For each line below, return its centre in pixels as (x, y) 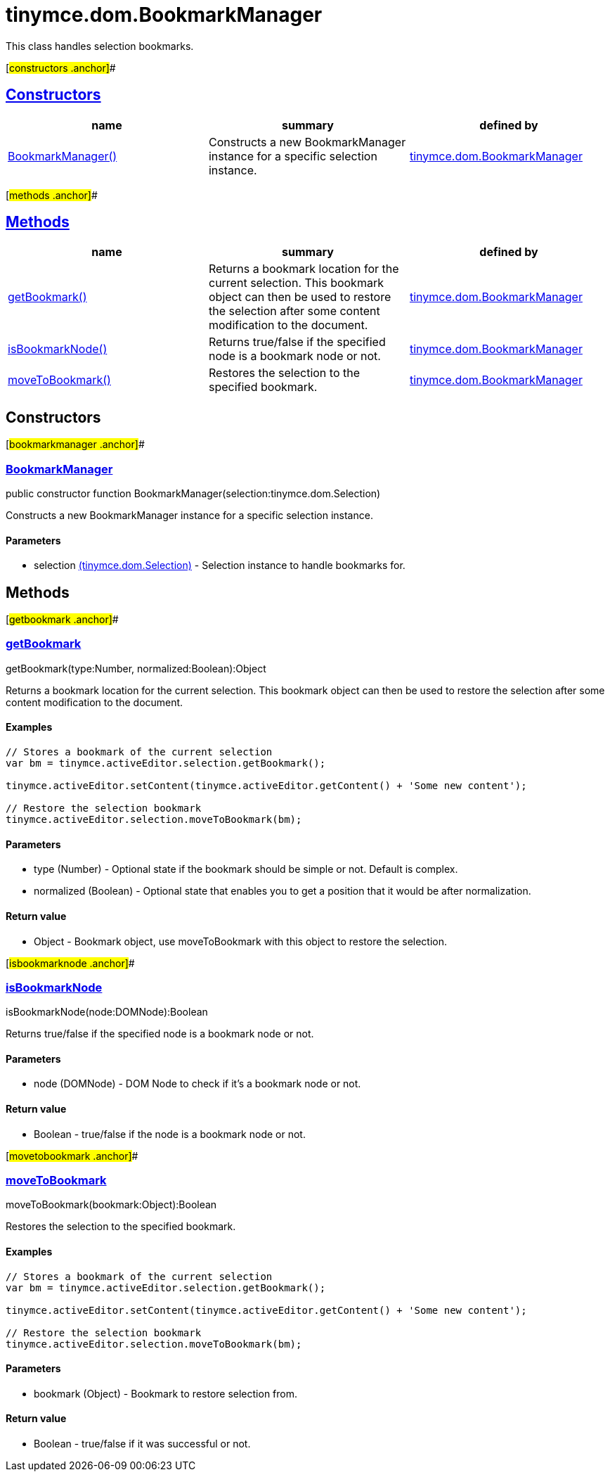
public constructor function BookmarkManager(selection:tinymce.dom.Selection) (193, 494)
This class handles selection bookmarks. (100, 46)
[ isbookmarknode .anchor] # (70, 963)
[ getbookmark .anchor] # (62, 620)
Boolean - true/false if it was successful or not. (142, 1444)
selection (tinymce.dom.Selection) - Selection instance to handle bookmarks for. (220, 565)
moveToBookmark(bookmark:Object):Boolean (111, 1205)
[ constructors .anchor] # (61, 68)
